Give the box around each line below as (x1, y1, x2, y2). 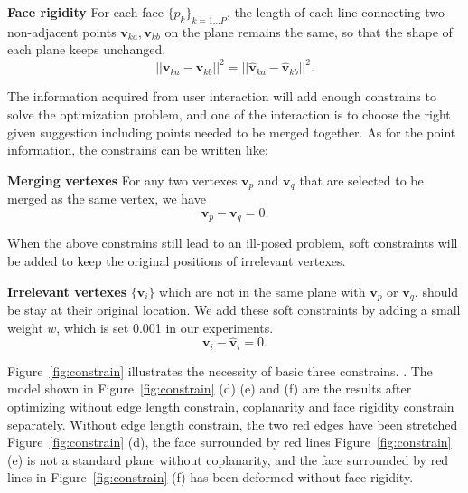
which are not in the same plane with (159, 281, 366, 300)
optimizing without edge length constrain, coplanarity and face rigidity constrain (7, 397, 454, 416)
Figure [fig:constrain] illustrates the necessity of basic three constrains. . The (7, 361, 433, 380)
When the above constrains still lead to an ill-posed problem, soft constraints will (7, 233, 458, 252)
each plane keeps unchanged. (7, 40, 166, 59)
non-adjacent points (7, 22, 117, 41)
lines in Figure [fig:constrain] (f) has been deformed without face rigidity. (7, 468, 414, 487)
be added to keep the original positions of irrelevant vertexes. (7, 251, 346, 270)
